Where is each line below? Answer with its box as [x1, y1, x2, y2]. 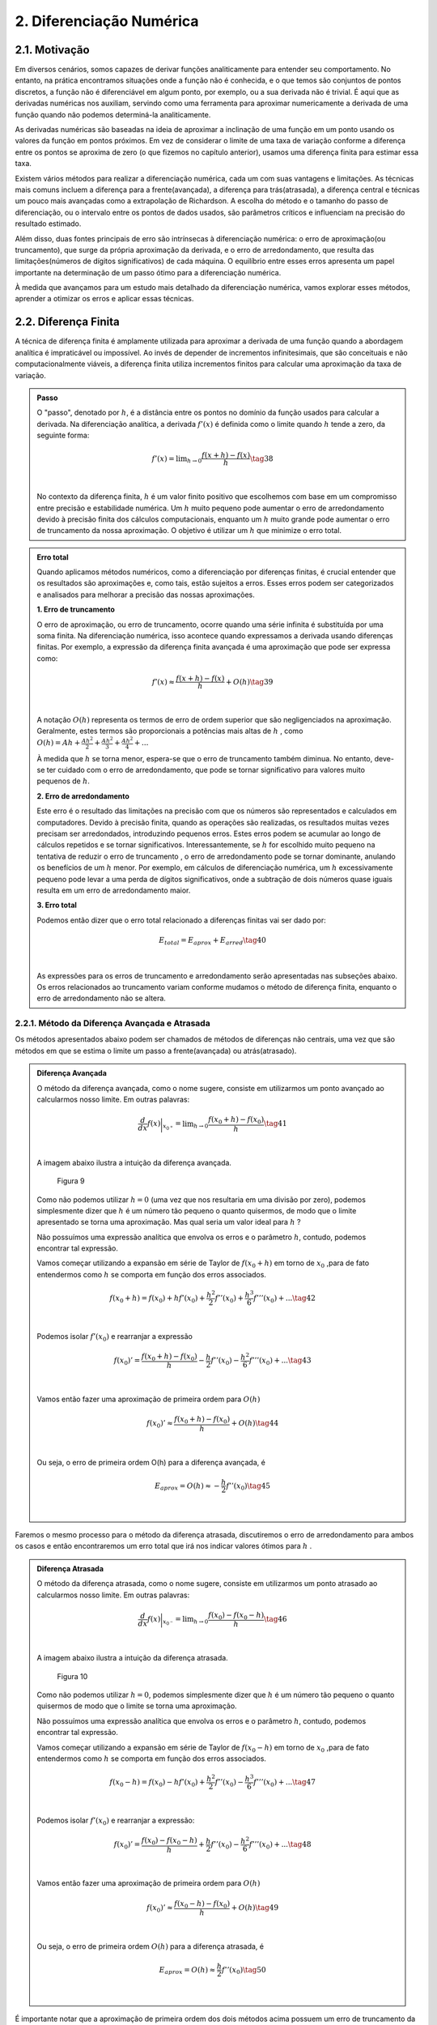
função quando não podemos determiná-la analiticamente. [15, 109, 211, 119]
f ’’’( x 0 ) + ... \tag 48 [248, 1840, 312, 1851]
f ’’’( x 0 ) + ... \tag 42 [253, 1293, 316, 1304]
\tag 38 [249, 454, 274, 463]
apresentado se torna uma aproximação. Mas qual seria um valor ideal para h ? [36, 1217, 301, 1227]
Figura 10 [57, 1671, 88, 1681]
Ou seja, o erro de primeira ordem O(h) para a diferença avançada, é [36, 1457, 266, 1467]
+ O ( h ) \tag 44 [231, 1418, 279, 1428]
